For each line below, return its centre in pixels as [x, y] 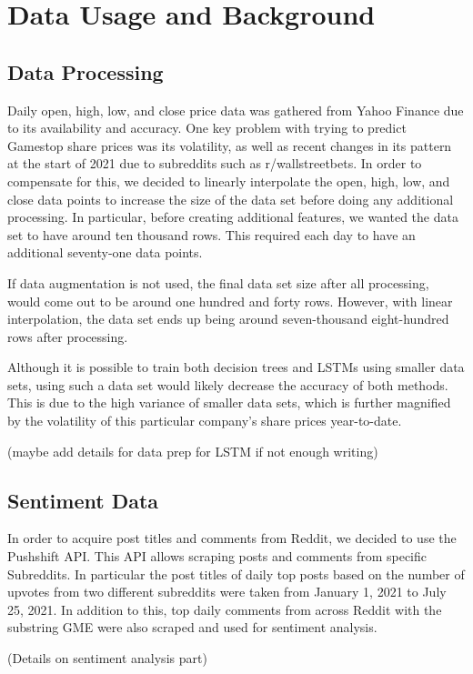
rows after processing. [68, 336]
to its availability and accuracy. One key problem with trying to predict [207, 128]
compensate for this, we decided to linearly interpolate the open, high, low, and [229, 181]
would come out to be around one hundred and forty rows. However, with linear [230, 301]
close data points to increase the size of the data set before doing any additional [231, 199]
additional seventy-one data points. [105, 252]
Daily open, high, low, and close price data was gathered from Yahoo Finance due [236, 110]
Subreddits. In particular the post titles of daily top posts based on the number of [236, 573]
